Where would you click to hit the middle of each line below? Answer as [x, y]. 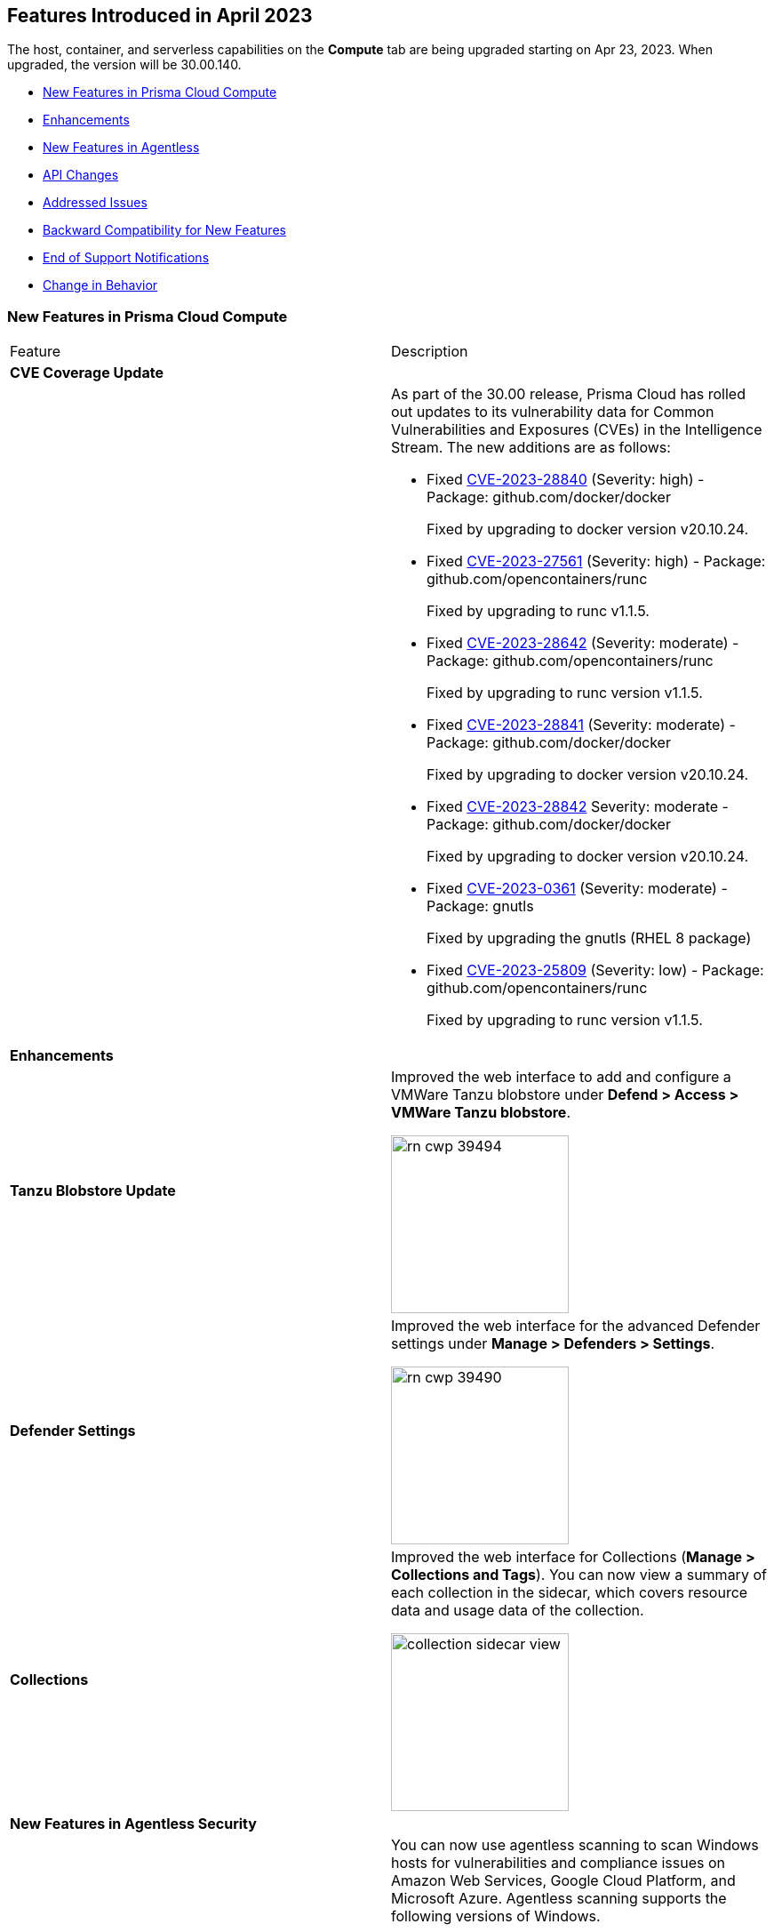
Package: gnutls [480, 906]
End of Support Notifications [126, 258]
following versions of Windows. [496, 1916]
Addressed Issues [95, 203]
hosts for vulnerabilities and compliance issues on [558, 1863]
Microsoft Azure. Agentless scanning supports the [559, 1899]
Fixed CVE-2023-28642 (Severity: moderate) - [583, 643]
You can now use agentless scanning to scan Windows [575, 1845]
